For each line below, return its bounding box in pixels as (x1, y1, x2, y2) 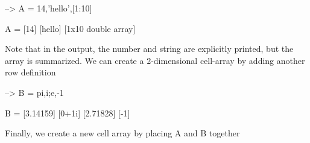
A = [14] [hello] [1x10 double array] (5, 22, 136, 34)
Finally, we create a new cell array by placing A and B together (5, 127, 240, 139)
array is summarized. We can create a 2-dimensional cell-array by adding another (5, 54, 305, 66)
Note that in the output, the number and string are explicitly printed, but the (5, 42, 294, 55)
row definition (5, 66, 56, 78)
